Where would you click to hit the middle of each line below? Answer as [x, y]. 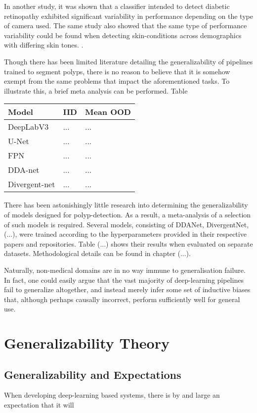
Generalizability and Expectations [93, 374]
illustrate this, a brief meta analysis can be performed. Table [96, 90]
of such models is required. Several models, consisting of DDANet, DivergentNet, [127, 224]
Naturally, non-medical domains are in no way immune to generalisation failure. [125, 270]
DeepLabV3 [28, 127]
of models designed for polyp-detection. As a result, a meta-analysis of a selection [128, 214]
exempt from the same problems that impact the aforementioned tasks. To [117, 81]
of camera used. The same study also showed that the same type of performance [126, 26]
